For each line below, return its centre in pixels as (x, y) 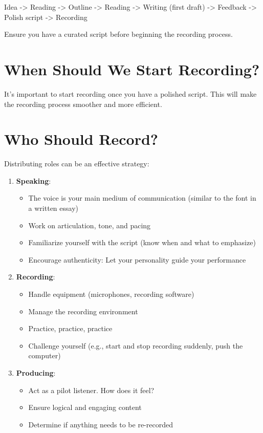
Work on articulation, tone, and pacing (90, 225)
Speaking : (34, 180)
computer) (45, 355)
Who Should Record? (81, 139)
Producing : (36, 372)
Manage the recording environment (83, 311)
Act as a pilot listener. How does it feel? (91, 390)
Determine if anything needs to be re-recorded (101, 424)
